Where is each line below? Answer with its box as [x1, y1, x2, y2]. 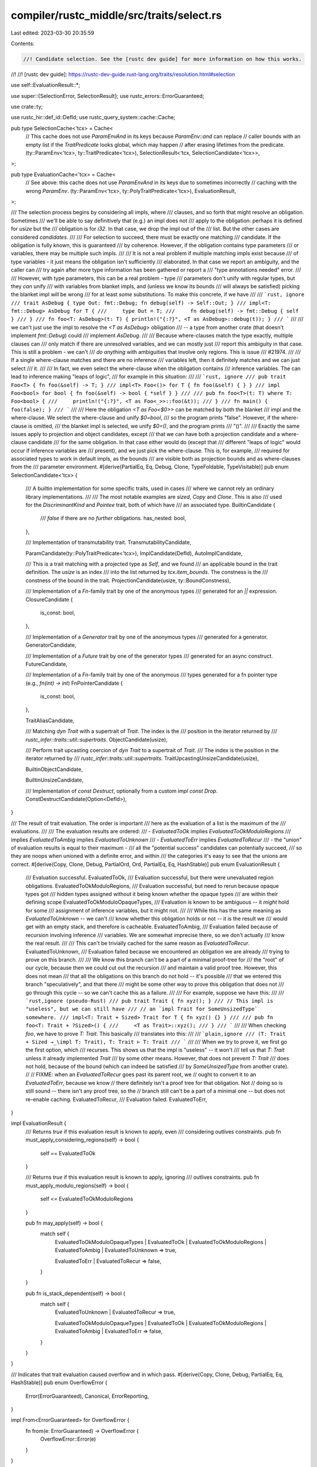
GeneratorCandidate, [25, 641, 76, 648]
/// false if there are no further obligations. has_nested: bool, [40, 515, 187, 522]
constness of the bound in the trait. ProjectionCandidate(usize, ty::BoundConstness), [25, 577, 231, 584]
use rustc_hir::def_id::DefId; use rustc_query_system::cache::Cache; [11, 114, 176, 121]
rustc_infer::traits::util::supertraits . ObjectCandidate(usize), [25, 736, 168, 743]
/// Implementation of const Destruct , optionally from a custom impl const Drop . [25, 787, 218, 795]
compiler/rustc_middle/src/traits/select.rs [11, 9, 222, 22]
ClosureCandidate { [25, 596, 73, 603]
